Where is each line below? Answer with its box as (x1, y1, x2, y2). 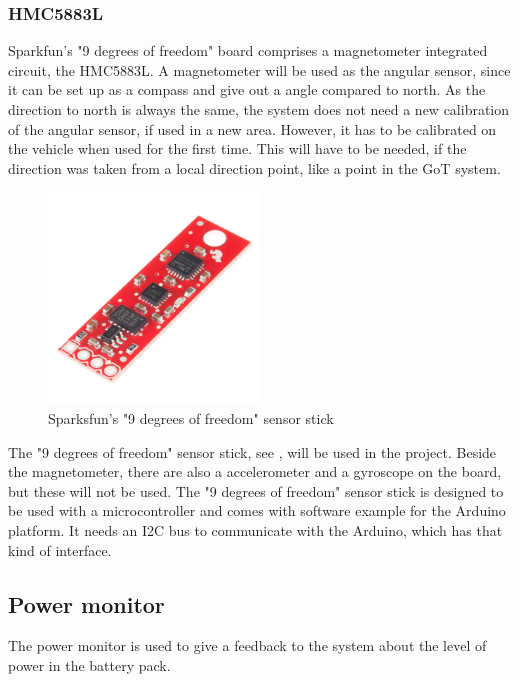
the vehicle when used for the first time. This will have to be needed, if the (8, 138, 467, 159)
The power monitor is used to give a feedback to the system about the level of (8, 635, 487, 656)
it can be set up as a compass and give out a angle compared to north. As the (8, 79, 486, 100)
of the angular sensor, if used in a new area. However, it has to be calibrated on (8, 118, 497, 139)
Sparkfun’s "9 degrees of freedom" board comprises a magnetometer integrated (8, 40, 488, 61)
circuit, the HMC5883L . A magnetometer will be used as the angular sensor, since (8, 59, 511, 80)
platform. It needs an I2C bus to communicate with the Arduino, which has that (8, 519, 503, 540)
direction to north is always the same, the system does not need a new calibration (8, 99, 510, 119)
